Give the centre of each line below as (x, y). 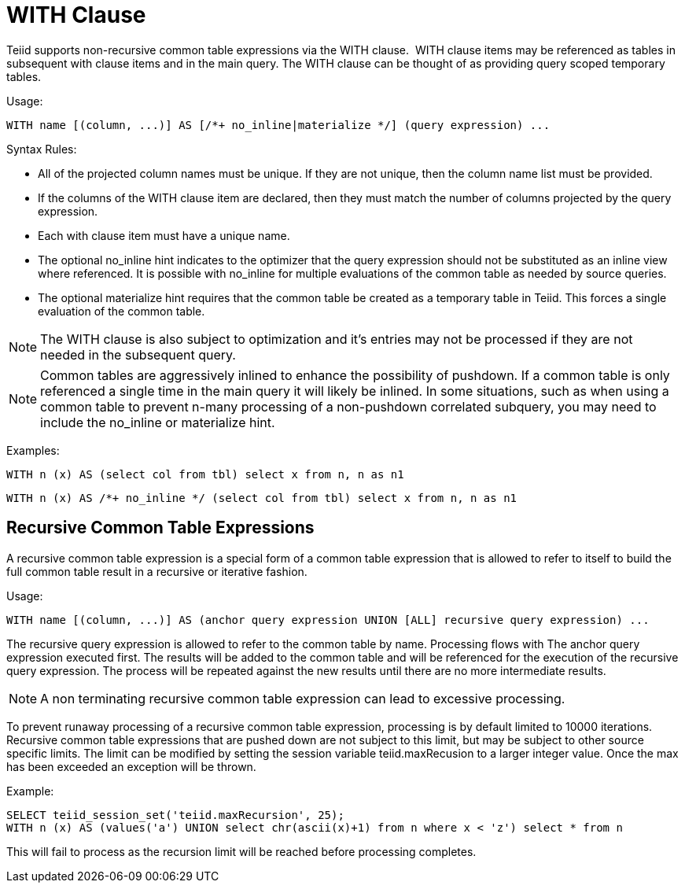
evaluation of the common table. (122, 311)
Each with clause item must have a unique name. (164, 235)
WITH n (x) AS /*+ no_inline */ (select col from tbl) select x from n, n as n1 (262, 498)
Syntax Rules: (42, 149)
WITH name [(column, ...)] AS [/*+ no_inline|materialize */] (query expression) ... (278, 125)
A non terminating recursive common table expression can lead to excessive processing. (303, 698)
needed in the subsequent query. (138, 354)
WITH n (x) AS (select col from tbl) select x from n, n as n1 (205, 474)
